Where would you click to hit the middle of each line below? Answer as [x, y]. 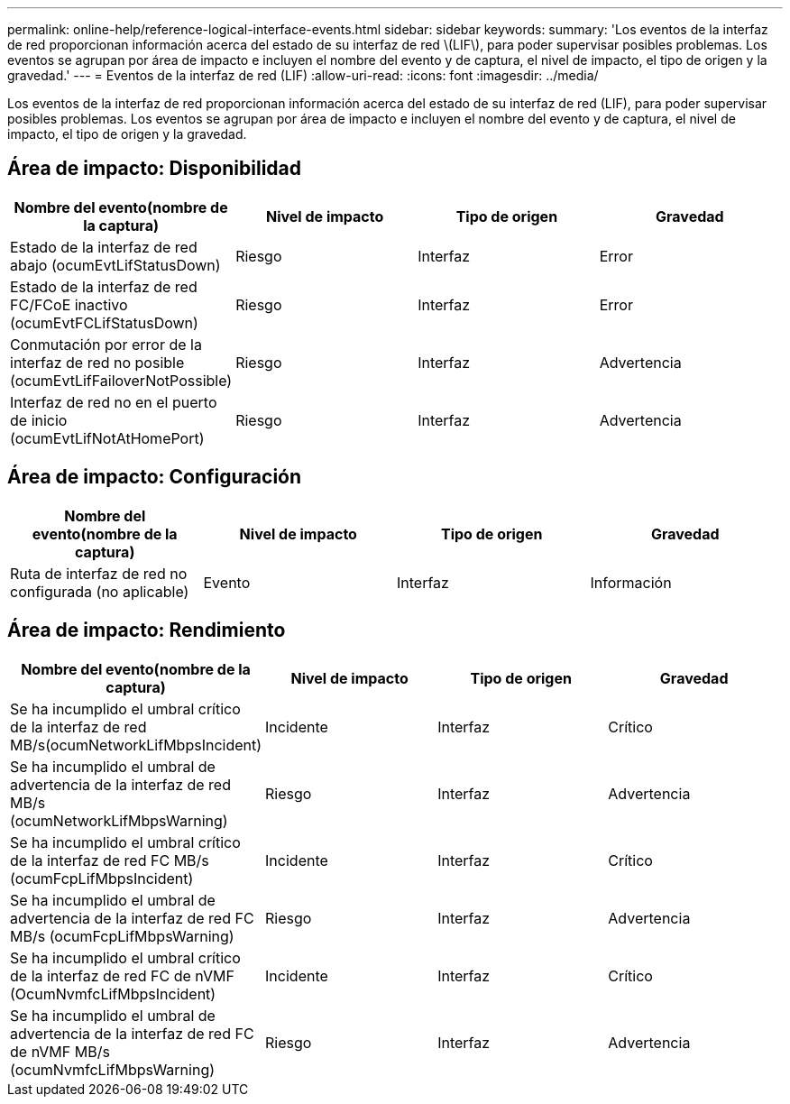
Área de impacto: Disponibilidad [154, 169]
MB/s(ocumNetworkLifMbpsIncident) [136, 745]
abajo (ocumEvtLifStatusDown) [115, 265]
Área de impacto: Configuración [155, 477]
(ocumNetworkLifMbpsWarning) [119, 820]
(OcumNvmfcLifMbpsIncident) [113, 994]
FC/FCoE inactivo [69, 304]
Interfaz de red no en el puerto [114, 402]
